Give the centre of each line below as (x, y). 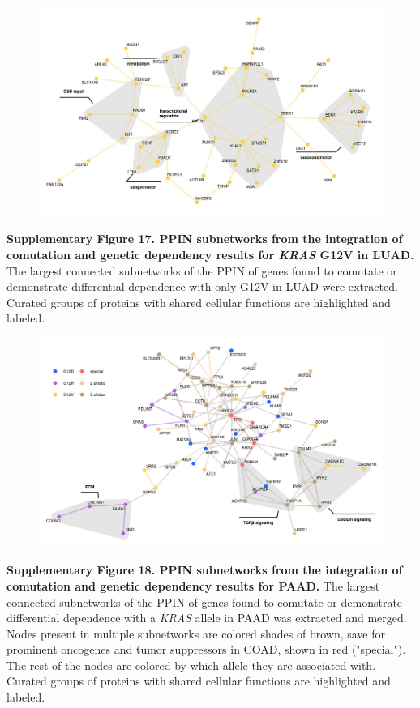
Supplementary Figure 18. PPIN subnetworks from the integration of (205, 570)
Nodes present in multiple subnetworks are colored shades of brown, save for (196, 633)
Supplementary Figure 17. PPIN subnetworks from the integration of (205, 239)
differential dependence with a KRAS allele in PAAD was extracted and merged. (207, 618)
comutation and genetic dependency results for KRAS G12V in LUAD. (210, 254)
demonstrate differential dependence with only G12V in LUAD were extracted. (202, 286)
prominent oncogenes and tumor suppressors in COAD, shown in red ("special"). (206, 649)
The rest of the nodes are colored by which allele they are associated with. (191, 665)
